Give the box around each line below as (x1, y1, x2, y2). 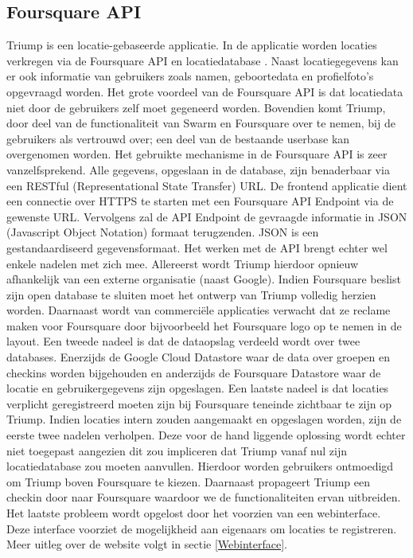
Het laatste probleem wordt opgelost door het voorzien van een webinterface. (6, 505, 381, 521)
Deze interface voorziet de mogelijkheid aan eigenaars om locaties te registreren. (6, 520, 397, 537)
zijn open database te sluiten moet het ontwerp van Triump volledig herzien (6, 286, 376, 302)
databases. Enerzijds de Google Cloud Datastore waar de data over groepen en (6, 349, 391, 365)
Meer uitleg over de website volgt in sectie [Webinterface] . (6, 536, 287, 552)
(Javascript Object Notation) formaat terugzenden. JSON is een (6, 224, 319, 240)
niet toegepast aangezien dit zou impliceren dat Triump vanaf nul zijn (6, 442, 347, 458)
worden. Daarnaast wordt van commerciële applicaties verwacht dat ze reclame (6, 302, 391, 318)
